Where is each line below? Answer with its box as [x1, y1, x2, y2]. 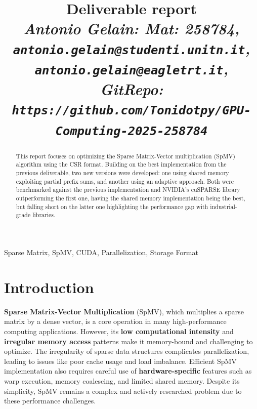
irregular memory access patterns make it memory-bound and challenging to [4, 336, 253, 346]
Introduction [4, 276, 94, 297]
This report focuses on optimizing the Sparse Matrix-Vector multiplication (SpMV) [16, 151, 235, 160]
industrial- [210, 202, 237, 211]
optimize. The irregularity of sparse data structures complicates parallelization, [4, 346, 249, 356]
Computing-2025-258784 [55, 124, 208, 138]
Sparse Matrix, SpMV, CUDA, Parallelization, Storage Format [4, 247, 198, 258]
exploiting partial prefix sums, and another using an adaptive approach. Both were [16, 177, 234, 185]
